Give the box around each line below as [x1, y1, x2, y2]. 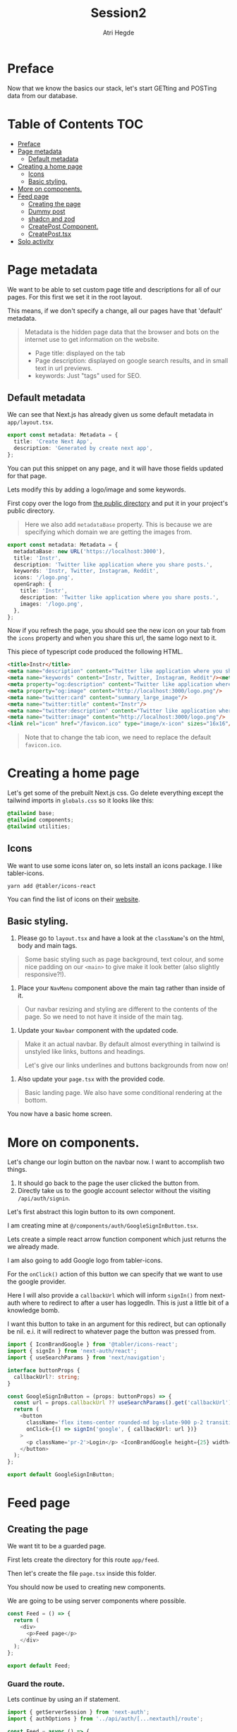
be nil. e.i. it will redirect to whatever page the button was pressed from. [7, 1327, 217, 1336]
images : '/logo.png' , [20, 600, 83, 607]
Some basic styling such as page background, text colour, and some [24, 955, 224, 963]
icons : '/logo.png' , [13, 574, 74, 581]
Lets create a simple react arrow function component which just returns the [7, 1235, 227, 1244]
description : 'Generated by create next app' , [13, 445, 153, 452]
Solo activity [17, 237, 54, 245]
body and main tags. [17, 942, 78, 950]
